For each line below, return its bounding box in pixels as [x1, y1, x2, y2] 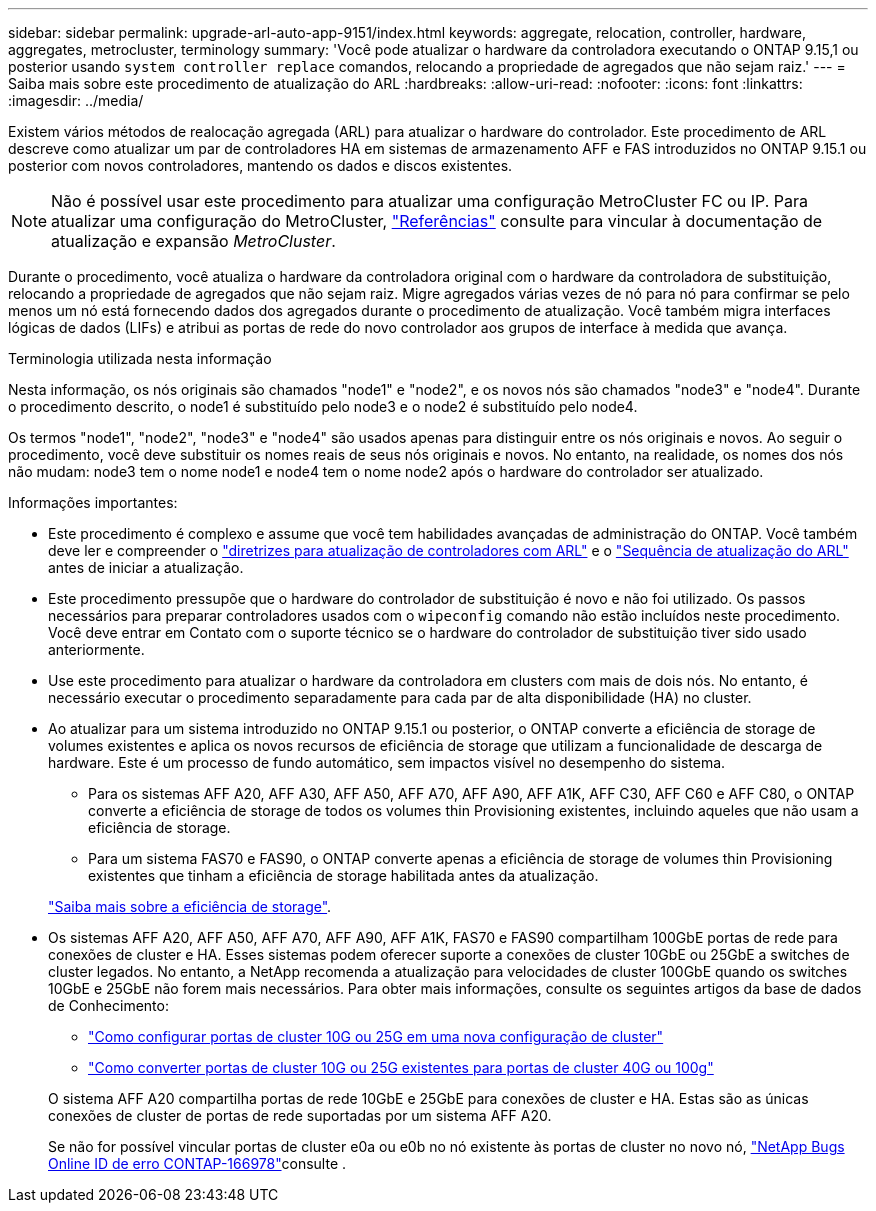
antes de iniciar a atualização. [48, 559, 244, 576]
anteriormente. [48, 641, 145, 658]
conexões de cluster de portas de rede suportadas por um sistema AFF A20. [48, 1107, 552, 1124]
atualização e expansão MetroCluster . [51, 231, 336, 251]
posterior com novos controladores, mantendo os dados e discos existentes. [8, 157, 513, 174]
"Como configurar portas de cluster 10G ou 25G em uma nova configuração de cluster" [88, 1028, 664, 1045]
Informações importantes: [8, 494, 178, 511]
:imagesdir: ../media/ [8, 92, 144, 109]
